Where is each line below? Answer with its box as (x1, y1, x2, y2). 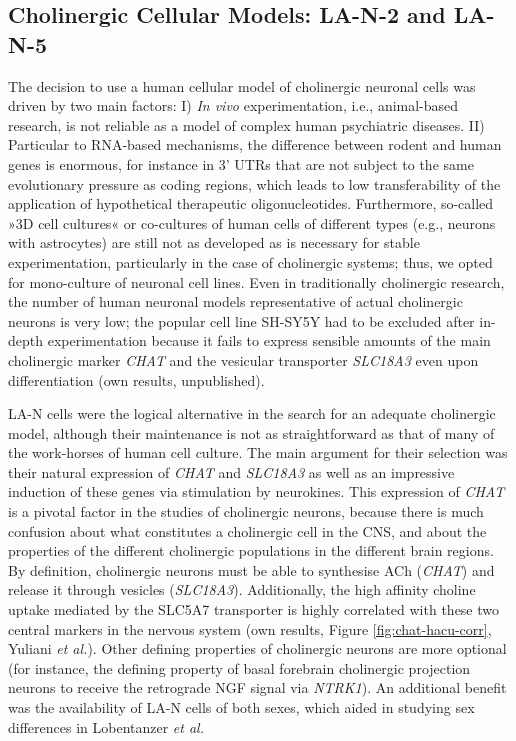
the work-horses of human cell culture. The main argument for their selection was (8, 442, 508, 463)
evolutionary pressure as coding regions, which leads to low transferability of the (8, 173, 501, 194)
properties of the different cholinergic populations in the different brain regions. (8, 540, 494, 561)
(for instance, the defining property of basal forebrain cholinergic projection (8, 657, 471, 678)
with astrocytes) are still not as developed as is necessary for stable (8, 232, 420, 253)
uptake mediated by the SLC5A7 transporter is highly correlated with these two (8, 599, 500, 620)
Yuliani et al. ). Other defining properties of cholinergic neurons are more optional (8, 638, 507, 659)
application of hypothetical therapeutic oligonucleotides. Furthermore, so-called (8, 193, 494, 214)
